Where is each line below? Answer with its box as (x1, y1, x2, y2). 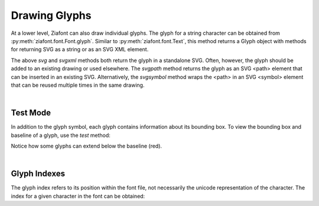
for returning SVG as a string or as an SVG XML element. (11, 46, 149, 53)
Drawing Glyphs (11, 9, 92, 22)
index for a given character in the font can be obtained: (11, 192, 145, 200)
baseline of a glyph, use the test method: (11, 132, 110, 139)
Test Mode (11, 108, 51, 118)
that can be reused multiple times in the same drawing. (11, 81, 145, 89)
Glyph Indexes (11, 169, 65, 179)
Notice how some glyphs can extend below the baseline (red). (11, 142, 162, 149)
